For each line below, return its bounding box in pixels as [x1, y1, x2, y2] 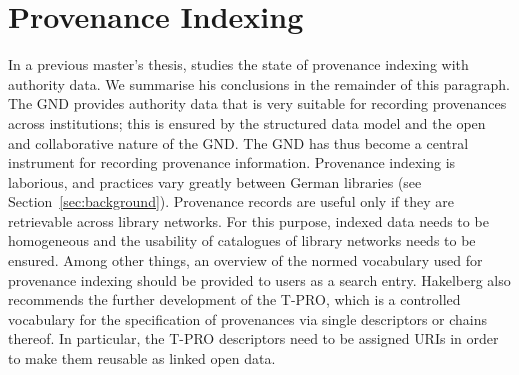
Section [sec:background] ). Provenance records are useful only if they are [8, 191, 454, 212]
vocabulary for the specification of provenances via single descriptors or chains [8, 308, 488, 329]
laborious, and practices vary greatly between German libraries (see [8, 171, 422, 192]
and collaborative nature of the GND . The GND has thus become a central [8, 132, 469, 153]
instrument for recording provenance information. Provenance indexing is [8, 152, 456, 173]
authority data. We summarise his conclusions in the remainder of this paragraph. [8, 73, 511, 94]
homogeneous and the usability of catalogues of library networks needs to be [8, 230, 476, 251]
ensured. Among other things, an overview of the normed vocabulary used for [8, 250, 483, 271]
